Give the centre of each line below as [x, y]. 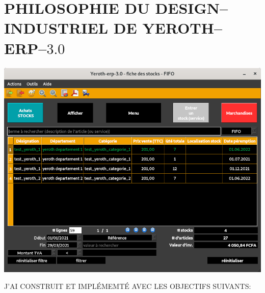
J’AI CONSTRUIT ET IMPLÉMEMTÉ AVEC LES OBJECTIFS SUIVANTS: [128, 286]
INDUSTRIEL [56, 28]
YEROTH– [182, 28]
